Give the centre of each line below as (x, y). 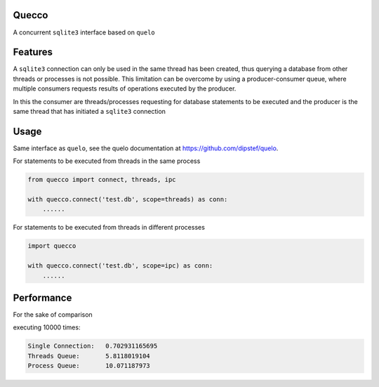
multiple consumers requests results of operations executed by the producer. (125, 88)
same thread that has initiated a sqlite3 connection (89, 111)
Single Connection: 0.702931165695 (93, 346)
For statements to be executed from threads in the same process (107, 161)
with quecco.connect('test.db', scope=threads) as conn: (128, 199)
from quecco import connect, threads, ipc (102, 180)
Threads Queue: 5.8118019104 (89, 356)
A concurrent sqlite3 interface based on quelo (84, 32)
